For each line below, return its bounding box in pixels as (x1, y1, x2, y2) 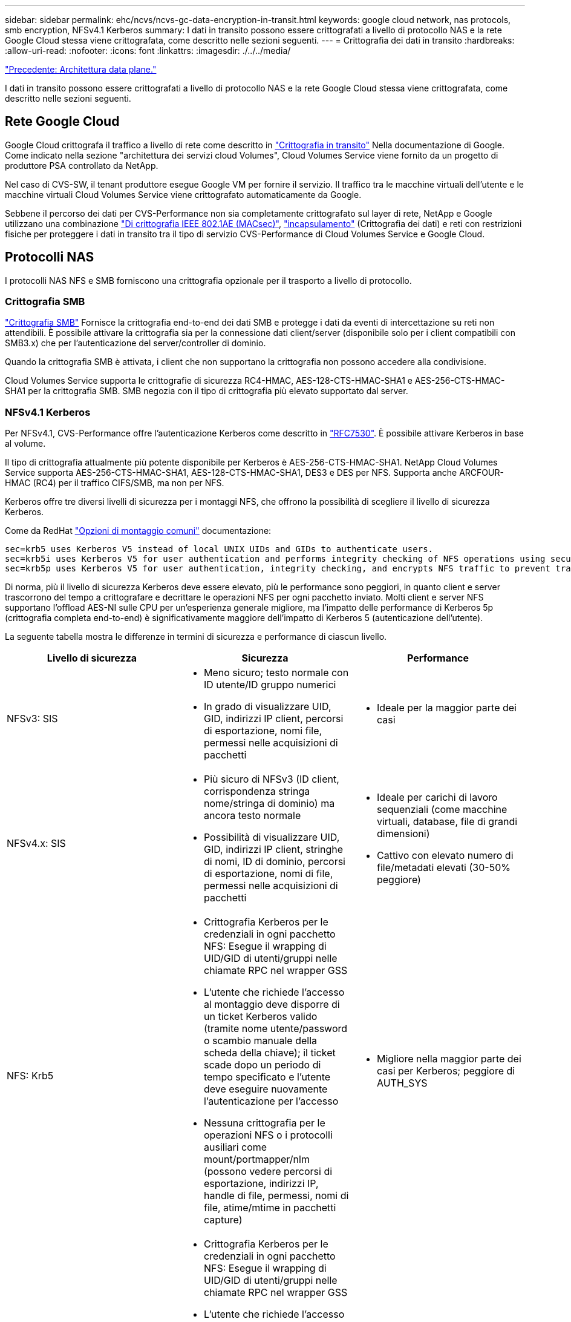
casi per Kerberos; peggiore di (376, 1065, 515, 1077)
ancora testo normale (203, 809, 301, 822)
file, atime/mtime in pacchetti (203, 1202, 336, 1214)
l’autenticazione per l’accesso (203, 1095, 339, 1108)
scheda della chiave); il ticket (203, 1047, 336, 1059)
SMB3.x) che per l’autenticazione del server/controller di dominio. (5, 338, 266, 349)
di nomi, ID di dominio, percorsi (203, 855, 345, 868)
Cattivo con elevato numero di (376, 849, 514, 862)
